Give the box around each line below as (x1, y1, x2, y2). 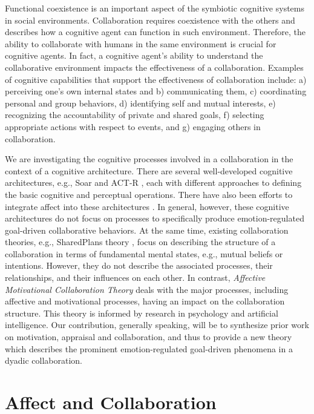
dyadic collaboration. (5, 354, 83, 367)
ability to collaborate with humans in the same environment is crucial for (5, 37, 276, 50)
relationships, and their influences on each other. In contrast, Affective (5, 271, 266, 284)
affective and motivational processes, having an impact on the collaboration (5, 295, 285, 307)
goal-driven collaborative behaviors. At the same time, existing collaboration (5, 223, 289, 236)
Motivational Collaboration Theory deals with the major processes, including (5, 283, 289, 295)
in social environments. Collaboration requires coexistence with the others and (5, 13, 295, 26)
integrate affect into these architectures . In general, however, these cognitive (5, 200, 289, 212)
